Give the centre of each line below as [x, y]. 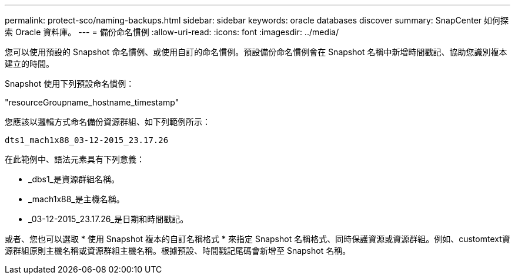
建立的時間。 [29, 64]
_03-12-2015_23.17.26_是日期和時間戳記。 [108, 219]
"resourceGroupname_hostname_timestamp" [92, 102]
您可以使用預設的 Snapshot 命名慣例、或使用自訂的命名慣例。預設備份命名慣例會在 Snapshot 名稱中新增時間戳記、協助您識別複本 [256, 52]
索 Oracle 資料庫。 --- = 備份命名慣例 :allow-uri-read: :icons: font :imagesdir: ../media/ [172, 32]
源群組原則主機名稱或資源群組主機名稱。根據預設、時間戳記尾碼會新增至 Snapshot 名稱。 [178, 251]
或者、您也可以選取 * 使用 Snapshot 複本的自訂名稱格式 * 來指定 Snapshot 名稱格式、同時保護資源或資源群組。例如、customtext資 [257, 239]
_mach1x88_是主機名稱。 [76, 199]
